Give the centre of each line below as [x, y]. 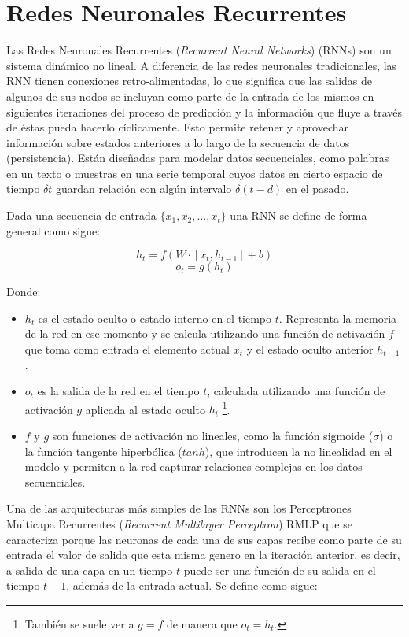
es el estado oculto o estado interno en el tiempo [155, 318]
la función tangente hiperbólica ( [103, 451]
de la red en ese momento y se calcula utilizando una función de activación [205, 333]
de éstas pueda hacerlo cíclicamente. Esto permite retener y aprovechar [177, 127]
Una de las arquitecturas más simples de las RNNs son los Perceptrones [179, 508]
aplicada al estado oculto [146, 409]
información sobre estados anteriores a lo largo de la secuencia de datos [178, 142]
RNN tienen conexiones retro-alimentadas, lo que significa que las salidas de [190, 81]
